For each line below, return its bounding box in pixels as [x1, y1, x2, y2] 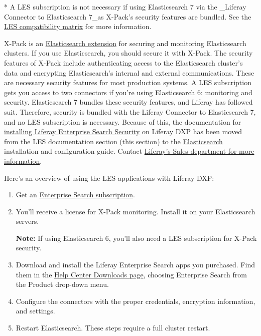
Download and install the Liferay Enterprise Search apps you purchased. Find [16, 259, 255, 270]
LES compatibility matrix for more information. [4, 21, 152, 32]
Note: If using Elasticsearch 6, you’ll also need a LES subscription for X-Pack [16, 232, 257, 243]
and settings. [16, 305, 55, 316]
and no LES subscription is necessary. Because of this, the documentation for [4, 116, 241, 127]
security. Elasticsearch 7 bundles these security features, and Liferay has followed [4, 97, 253, 107]
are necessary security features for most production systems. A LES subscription [4, 77, 251, 88]
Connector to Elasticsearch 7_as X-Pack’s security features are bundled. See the [4, 11, 251, 22]
